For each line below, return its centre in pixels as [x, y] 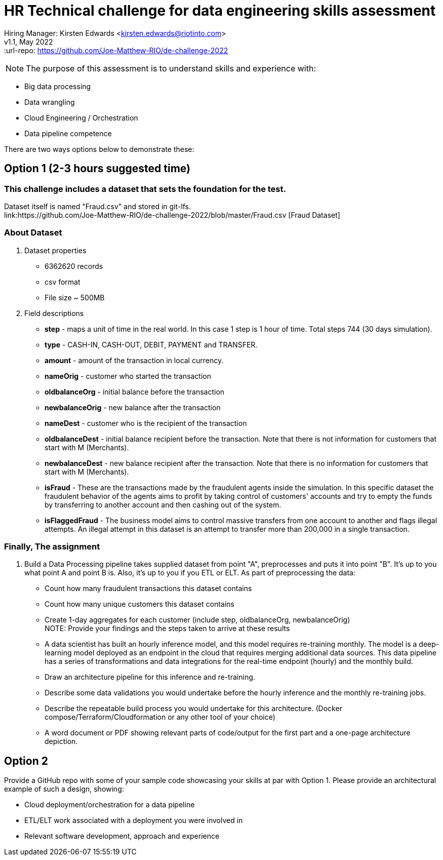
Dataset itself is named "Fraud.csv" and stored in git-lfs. [97, 206]
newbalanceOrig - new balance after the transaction [133, 407]
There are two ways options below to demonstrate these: [99, 149]
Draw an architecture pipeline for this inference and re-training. [150, 677]
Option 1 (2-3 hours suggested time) [97, 169]
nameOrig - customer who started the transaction [128, 376]
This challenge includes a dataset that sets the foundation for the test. [145, 189]
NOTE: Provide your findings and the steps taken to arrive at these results [167, 629]
